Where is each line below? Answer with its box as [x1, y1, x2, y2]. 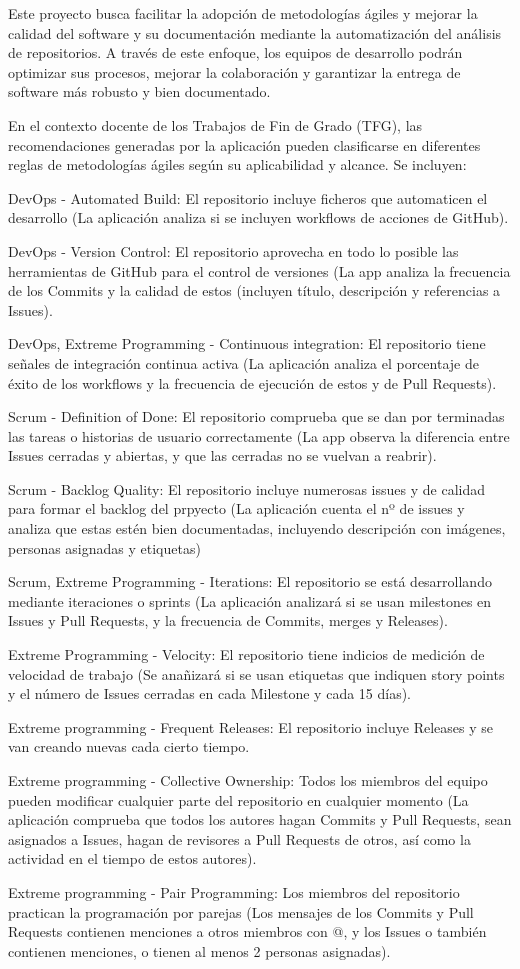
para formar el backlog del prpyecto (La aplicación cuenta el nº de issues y [8, 498, 465, 519]
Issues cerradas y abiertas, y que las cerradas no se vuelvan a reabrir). [8, 445, 437, 466]
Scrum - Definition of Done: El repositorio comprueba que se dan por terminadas [8, 406, 505, 427]
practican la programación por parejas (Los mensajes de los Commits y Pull [8, 901, 474, 922]
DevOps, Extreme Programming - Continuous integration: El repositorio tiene [8, 333, 486, 354]
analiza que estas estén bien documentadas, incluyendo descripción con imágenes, [8, 518, 506, 539]
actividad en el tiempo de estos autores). [8, 848, 257, 869]
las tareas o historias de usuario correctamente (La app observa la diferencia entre [8, 425, 510, 446]
